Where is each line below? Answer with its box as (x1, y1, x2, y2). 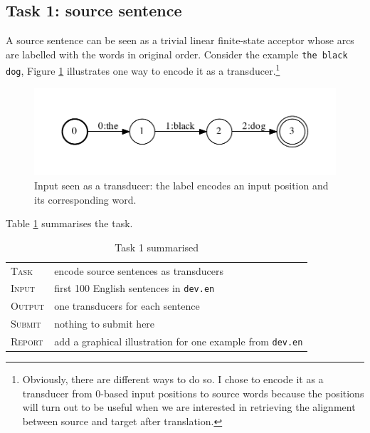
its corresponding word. (34, 192, 137, 207)
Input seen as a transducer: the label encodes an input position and (34, 177, 329, 192)
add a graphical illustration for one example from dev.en (54, 333, 303, 348)
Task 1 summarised (115, 239, 199, 254)
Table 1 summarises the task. (6, 216, 133, 231)
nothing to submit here (54, 316, 155, 331)
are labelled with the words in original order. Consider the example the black (6, 46, 348, 61)
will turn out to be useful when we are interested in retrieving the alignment (22, 400, 356, 414)
